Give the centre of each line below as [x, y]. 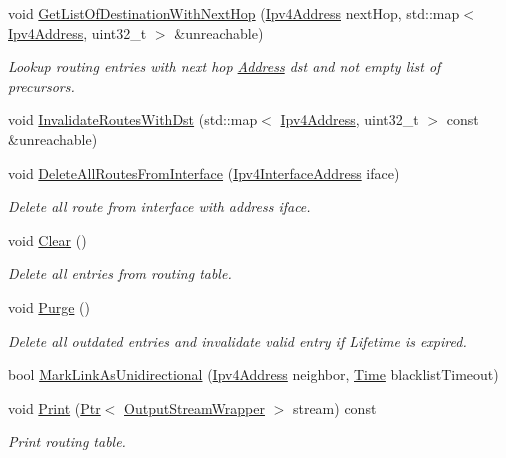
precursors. [41, 85]
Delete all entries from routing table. [120, 273]
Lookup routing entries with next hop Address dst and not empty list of [224, 66]
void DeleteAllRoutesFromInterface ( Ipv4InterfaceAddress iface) [204, 172]
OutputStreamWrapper [194, 407]
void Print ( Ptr [54, 407]
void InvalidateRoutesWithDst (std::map [133, 119]
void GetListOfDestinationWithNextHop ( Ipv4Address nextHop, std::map [234, 13]
